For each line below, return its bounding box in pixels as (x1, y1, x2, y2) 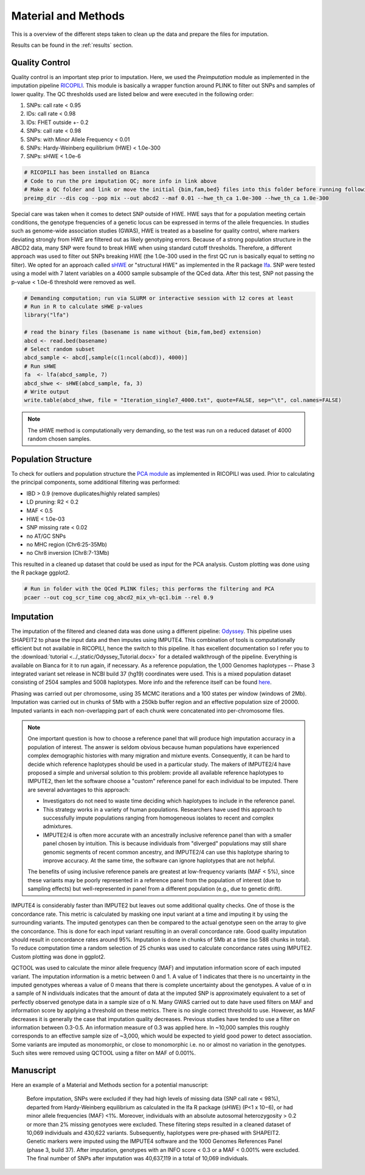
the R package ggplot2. (11, 569, 70, 576)
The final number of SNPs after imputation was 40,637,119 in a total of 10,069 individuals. (26, 1155, 249, 1162)
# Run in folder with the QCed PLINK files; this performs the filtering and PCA (24, 585, 275, 593)
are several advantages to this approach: (27, 786, 130, 793)
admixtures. (43, 823, 73, 830)
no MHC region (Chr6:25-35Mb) (26, 541, 108, 548)
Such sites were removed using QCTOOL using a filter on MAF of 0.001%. (11, 1050, 196, 1057)
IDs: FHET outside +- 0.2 (26, 119, 89, 126)
